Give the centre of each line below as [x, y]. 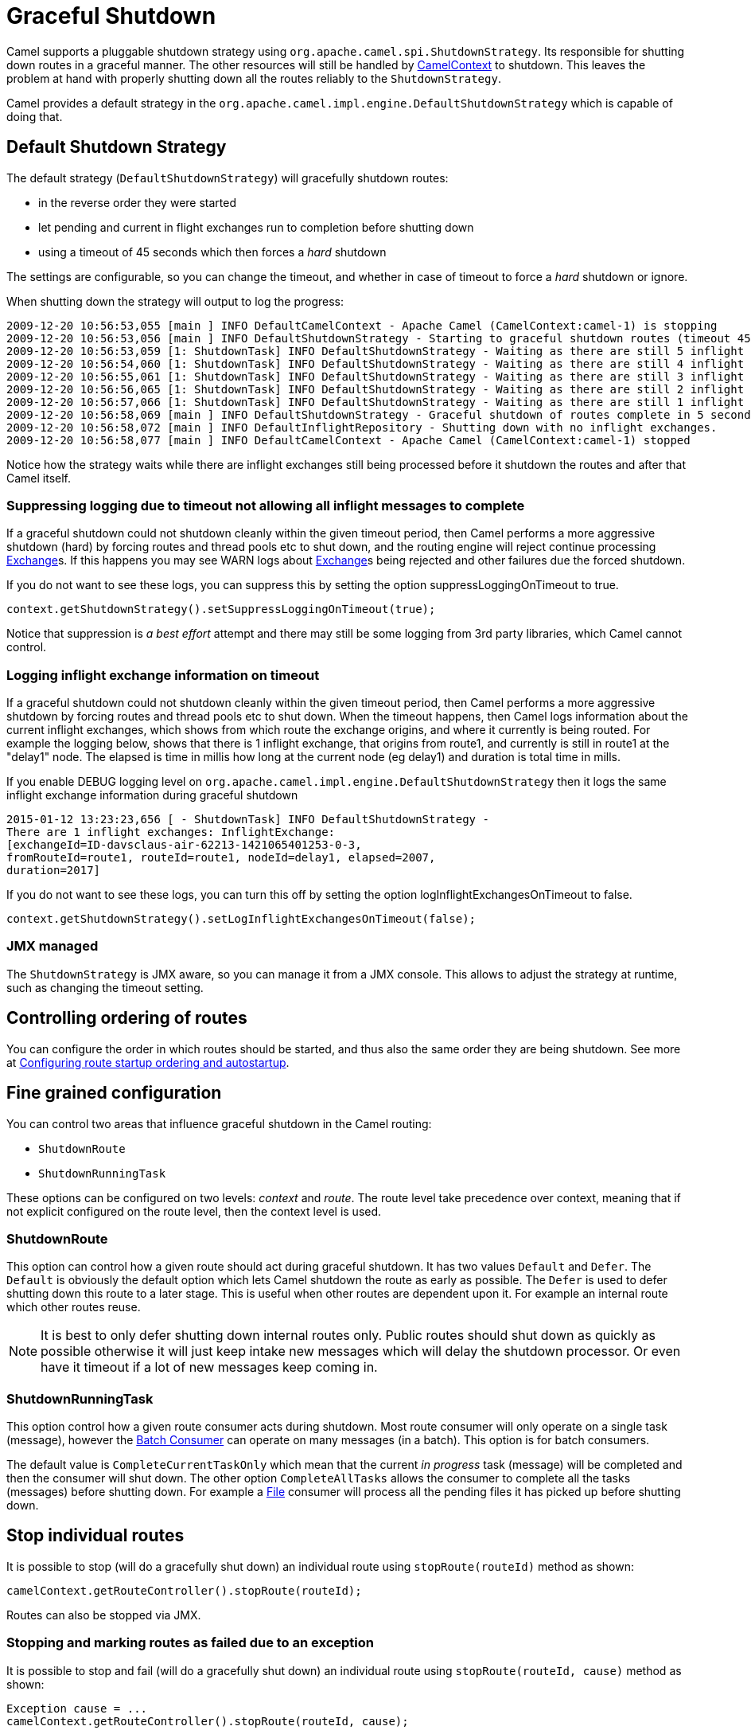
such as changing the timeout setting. [105, 987]
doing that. [35, 116]
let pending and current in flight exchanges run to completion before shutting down [256, 227]
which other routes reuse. [74, 1307]
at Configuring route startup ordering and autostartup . [148, 1062]
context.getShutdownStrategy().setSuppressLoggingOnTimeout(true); [221, 609]
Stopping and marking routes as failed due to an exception [190, 1643]
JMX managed [53, 946]
